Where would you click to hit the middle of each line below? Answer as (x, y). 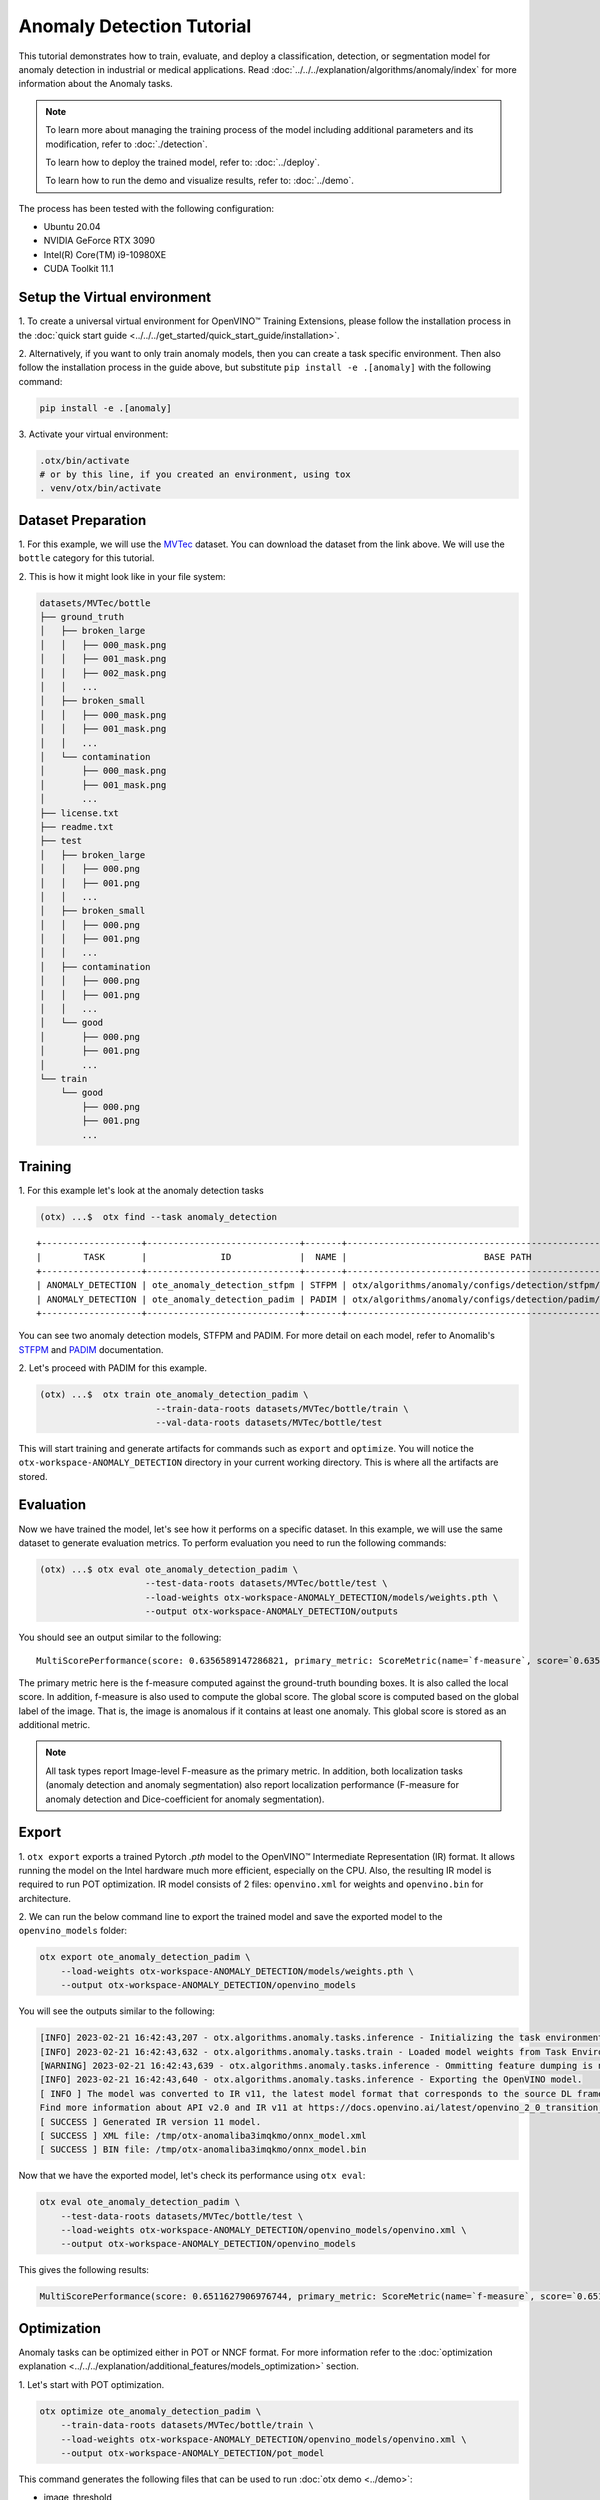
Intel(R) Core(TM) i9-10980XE (105, 254)
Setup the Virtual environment (115, 297)
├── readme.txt (76, 826)
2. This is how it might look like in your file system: (122, 576)
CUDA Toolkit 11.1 (78, 269)
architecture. (45, 1898)
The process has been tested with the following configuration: (146, 208)
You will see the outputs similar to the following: (116, 2011)
